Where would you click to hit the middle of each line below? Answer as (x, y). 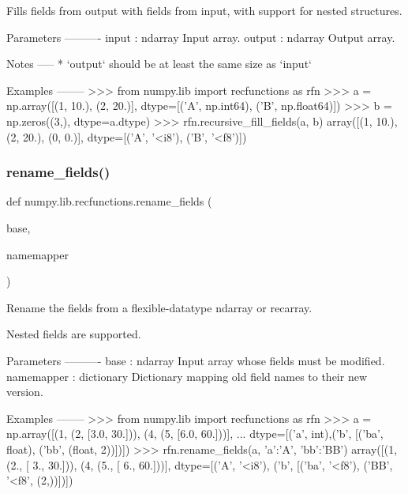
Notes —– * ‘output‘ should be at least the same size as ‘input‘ (159, 64)
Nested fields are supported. (74, 334)
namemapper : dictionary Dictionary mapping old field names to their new (187, 376)
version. (25, 392)
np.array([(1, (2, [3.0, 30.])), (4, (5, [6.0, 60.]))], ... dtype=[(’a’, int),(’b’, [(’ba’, (195, 434)
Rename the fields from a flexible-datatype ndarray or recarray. (159, 307)
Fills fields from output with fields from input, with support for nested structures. (204, 10)
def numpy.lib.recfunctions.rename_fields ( (109, 201)
